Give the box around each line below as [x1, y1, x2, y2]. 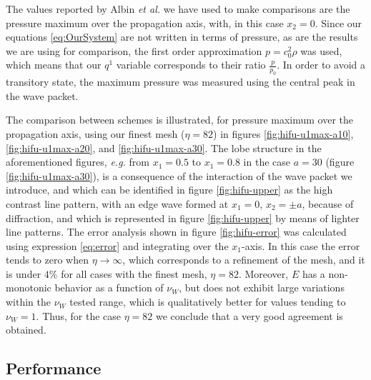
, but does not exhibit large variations [179, 280, 345, 295]
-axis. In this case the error [241, 238, 360, 253]
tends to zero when [6, 252, 89, 267]
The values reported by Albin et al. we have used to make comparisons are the [6, 1, 350, 16]
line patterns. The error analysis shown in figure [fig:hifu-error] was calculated [6, 224, 347, 239]
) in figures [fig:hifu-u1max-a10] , [213, 126, 354, 141]
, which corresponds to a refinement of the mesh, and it [122, 252, 365, 267]
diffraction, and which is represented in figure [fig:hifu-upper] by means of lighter [6, 210, 360, 225]
